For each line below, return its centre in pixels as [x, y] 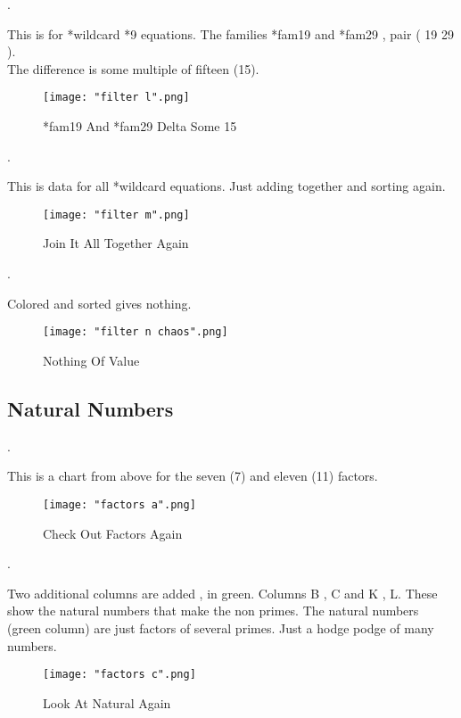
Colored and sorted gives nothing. [99, 303]
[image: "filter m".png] [116, 215]
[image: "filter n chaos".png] [136, 332]
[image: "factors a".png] [119, 504]
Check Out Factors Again [113, 533]
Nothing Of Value [91, 360]
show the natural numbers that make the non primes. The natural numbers [213, 611]
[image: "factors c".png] [119, 675]
